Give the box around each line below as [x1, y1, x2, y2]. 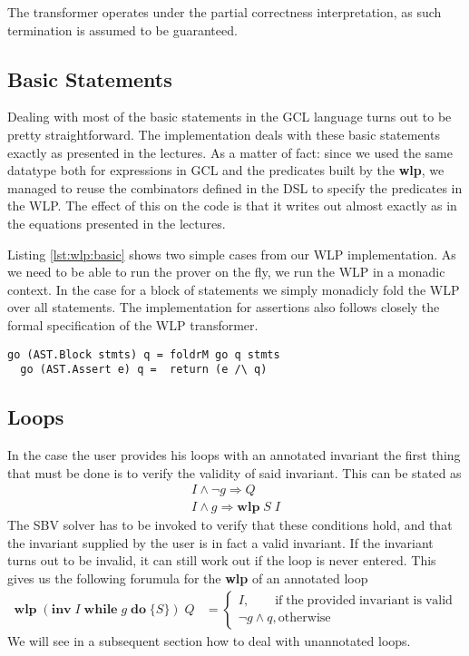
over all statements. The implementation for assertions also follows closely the [7, 298, 440, 317]
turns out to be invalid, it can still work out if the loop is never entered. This [7, 551, 436, 570]
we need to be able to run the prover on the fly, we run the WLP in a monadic [7, 262, 445, 281]
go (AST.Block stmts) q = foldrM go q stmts [7, 348, 280, 361]
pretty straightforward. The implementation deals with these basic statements [7, 124, 440, 143]
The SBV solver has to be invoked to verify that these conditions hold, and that [7, 515, 453, 534]
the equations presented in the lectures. [7, 213, 226, 232]
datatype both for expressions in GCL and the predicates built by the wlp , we [7, 161, 445, 180]
